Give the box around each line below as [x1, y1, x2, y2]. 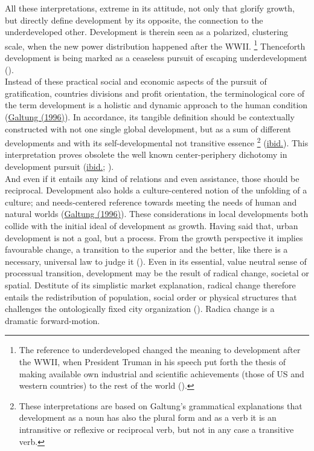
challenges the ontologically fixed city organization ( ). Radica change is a [5, 302, 275, 315]
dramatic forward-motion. [5, 314, 100, 326]
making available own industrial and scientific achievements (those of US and [19, 367, 304, 380]
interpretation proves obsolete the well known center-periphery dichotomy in [5, 148, 287, 161]
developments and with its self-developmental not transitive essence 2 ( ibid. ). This [5, 135, 309, 149]
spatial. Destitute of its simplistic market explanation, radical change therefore [5, 278, 296, 291]
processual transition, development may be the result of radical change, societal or [5, 267, 309, 279]
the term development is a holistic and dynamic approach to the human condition [5, 99, 308, 111]
